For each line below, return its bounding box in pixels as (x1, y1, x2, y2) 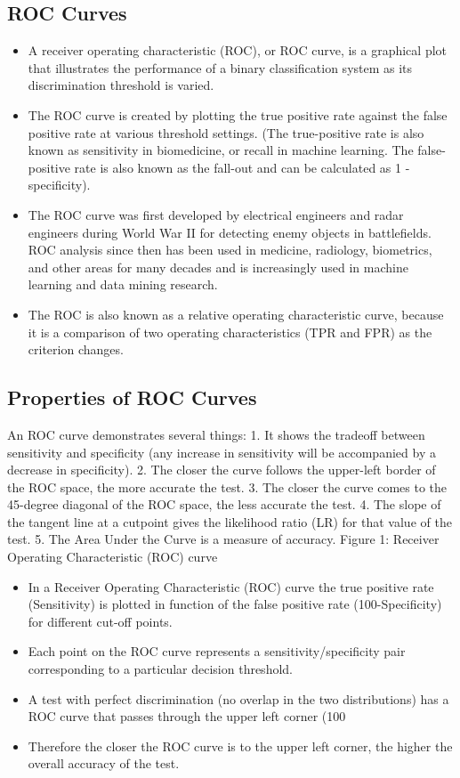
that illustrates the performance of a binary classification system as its (28, 58, 413, 77)
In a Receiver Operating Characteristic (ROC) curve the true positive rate (28, 577, 434, 596)
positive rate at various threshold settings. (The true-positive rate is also (28, 123, 424, 142)
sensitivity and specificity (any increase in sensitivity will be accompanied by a (7, 442, 436, 461)
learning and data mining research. (28, 275, 218, 294)
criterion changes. (28, 340, 124, 359)
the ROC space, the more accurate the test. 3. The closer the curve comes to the (7, 477, 448, 496)
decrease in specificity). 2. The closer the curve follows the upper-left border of (7, 460, 436, 479)
